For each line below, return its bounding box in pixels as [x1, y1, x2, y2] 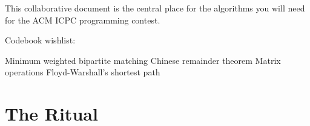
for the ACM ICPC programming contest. [5, 13, 160, 26]
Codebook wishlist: [5, 34, 76, 46]
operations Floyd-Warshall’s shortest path [5, 66, 160, 78]
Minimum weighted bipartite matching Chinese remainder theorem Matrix [5, 54, 281, 66]
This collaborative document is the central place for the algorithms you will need [5, 2, 305, 14]
